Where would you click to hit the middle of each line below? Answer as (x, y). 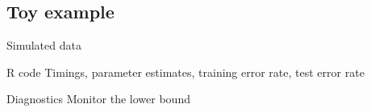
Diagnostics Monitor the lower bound (98, 99)
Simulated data (44, 45)
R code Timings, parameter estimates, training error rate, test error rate (185, 72)
